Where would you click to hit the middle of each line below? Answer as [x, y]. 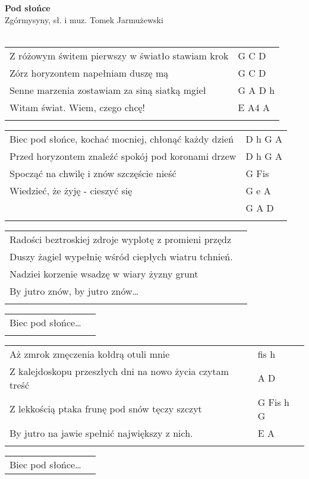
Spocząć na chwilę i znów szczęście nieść [93, 173]
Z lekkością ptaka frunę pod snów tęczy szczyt [106, 409]
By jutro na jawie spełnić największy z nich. [101, 433]
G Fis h [274, 402]
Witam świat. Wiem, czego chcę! [78, 107]
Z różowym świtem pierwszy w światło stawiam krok [119, 55]
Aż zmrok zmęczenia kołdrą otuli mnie [90, 354]
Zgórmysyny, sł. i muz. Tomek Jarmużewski [84, 19]
